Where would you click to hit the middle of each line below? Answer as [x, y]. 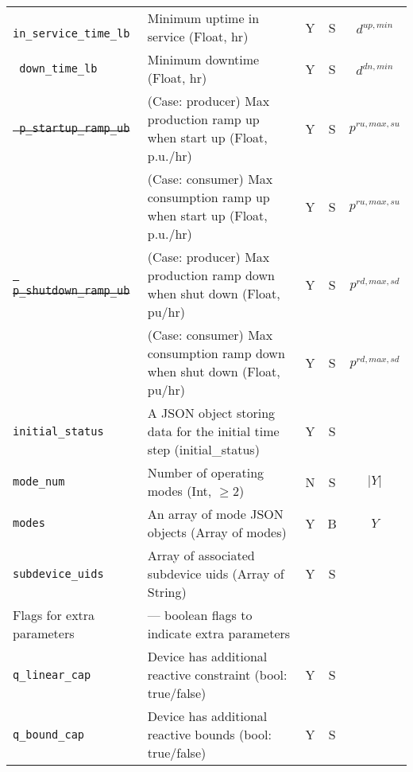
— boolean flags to [200, 615]
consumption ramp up [208, 197]
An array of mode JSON [215, 514]
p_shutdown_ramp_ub [71, 290]
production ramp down [211, 275]
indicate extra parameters [219, 633]
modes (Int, [179, 491]
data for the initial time [213, 431]
